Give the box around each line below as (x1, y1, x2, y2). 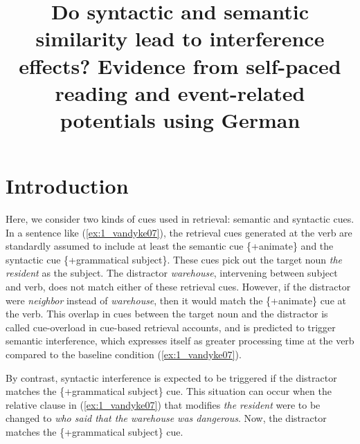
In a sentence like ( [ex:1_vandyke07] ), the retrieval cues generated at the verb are (6, 225, 352, 239)
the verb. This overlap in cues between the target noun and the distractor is (6, 306, 328, 321)
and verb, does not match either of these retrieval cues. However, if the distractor (6, 279, 351, 294)
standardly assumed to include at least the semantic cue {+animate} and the (6, 239, 334, 253)
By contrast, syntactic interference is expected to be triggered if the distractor (6, 370, 337, 385)
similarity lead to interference (35, 24, 325, 53)
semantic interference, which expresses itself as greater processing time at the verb (6, 333, 354, 348)
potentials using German (60, 105, 300, 133)
